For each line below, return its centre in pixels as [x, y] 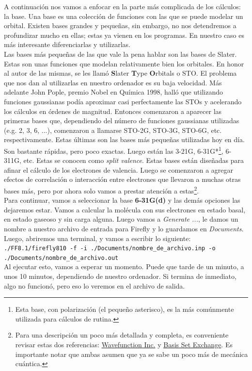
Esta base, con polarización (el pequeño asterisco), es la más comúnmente [125, 309]
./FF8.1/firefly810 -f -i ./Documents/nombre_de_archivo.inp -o [110, 249]
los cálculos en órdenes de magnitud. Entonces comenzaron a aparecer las [113, 111]
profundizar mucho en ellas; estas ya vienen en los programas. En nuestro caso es [124, 35]
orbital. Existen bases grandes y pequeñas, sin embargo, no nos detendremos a [120, 25]
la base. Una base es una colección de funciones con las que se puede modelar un [124, 16]
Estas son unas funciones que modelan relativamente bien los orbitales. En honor [124, 63]
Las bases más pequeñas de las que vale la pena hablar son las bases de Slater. [120, 54]
